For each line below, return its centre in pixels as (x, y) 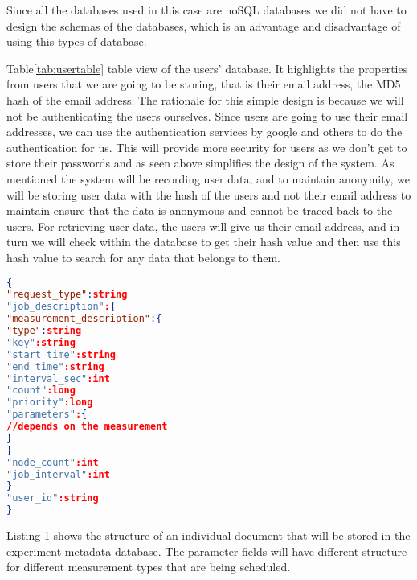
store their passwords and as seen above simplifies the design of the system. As (200, 163)
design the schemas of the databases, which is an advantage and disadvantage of (204, 25)
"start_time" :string (61, 354)
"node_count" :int (53, 462)
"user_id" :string (53, 498)
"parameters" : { (47, 415)
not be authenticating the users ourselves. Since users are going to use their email (207, 115)
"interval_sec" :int (58, 378)
